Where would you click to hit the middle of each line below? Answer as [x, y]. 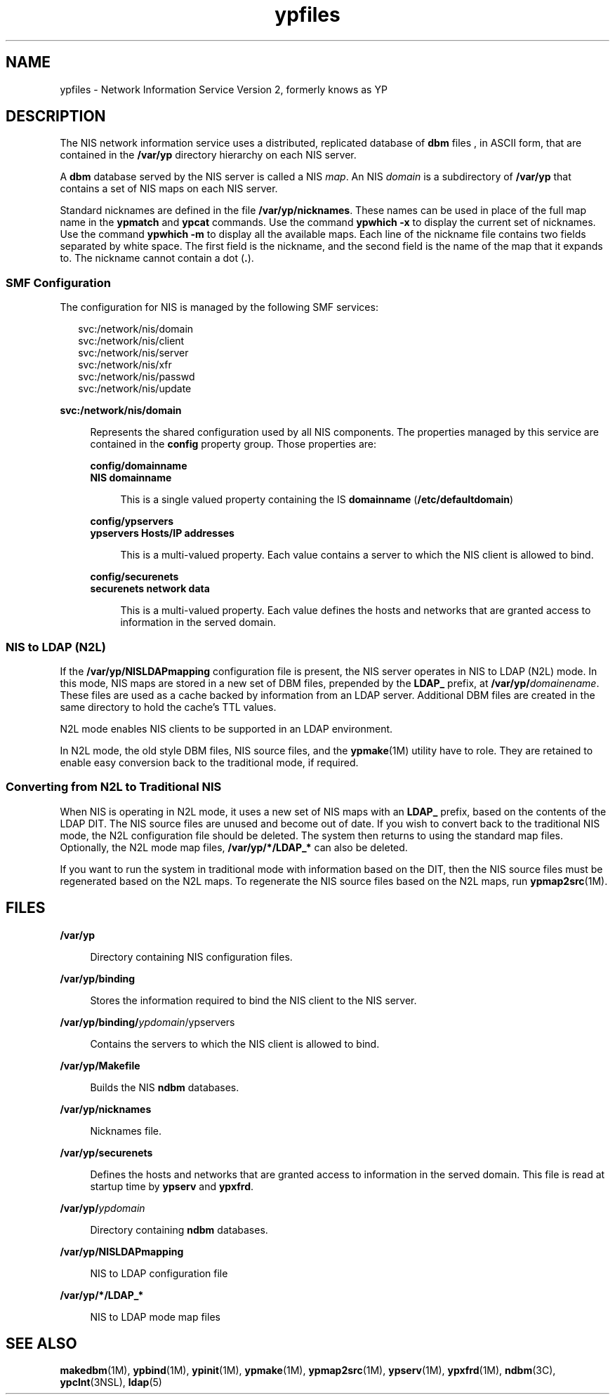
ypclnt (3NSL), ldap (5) [111, 1382]
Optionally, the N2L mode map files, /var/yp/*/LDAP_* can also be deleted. [234, 847]
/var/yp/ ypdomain [102, 1208]
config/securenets [134, 577]
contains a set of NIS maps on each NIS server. [169, 189]
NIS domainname [131, 478]
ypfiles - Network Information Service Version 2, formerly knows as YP [224, 89]
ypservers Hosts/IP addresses [162, 533]
